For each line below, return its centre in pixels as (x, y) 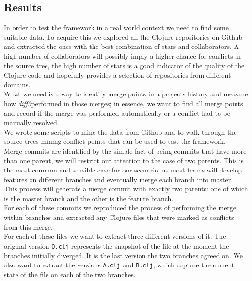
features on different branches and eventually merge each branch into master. (118, 179)
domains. (17, 84)
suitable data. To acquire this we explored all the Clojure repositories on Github (123, 37)
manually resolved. (31, 122)
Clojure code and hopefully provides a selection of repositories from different (118, 75)
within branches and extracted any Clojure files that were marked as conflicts (119, 217)
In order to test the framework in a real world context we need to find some (116, 27)
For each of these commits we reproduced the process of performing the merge (120, 208)
